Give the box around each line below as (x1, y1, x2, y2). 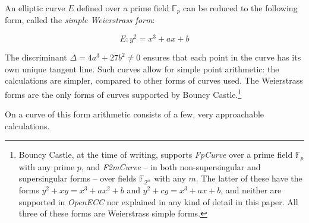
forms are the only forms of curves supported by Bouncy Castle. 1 (5, 86, 242, 100)
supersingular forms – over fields (18, 172, 137, 184)
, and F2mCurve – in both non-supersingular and (81, 160, 261, 173)
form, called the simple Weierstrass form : (5, 14, 155, 26)
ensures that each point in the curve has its (143, 51, 301, 63)
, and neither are (220, 184, 282, 196)
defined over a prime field (77, 2, 169, 14)
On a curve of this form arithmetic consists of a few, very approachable (5, 108, 264, 120)
